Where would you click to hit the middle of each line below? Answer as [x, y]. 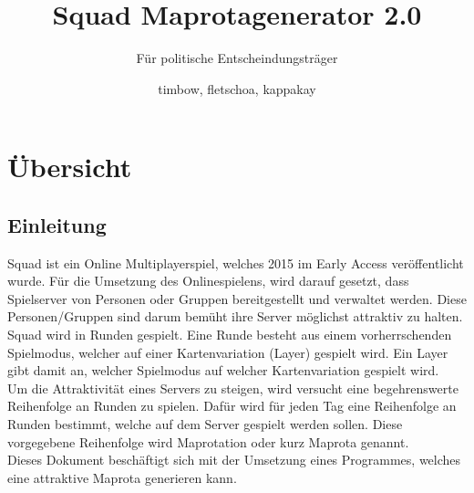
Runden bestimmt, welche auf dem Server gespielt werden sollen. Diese [205, 424]
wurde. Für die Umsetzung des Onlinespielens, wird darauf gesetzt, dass [208, 281]
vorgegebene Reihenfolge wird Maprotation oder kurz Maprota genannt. [208, 441]
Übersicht [70, 167]
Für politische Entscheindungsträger [237, 58]
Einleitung [57, 224]
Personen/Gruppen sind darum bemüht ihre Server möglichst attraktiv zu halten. [235, 316]
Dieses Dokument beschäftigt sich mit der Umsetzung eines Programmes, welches [234, 460]
